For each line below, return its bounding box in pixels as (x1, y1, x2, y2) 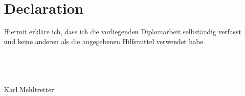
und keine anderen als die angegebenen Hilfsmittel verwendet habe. (4, 36, 205, 46)
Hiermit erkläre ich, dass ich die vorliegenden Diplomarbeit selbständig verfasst (4, 26, 242, 37)
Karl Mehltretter (4, 84, 54, 94)
